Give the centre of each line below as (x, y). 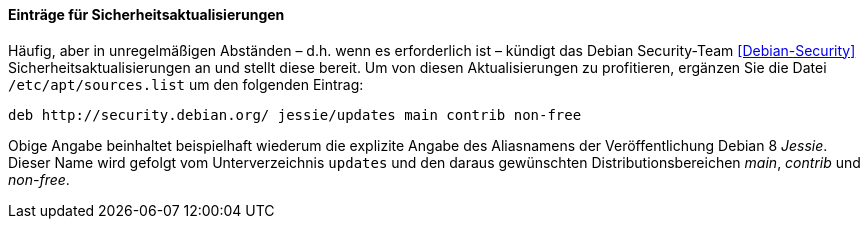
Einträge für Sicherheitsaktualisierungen (146, 14)
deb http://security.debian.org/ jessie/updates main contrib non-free (295, 114)
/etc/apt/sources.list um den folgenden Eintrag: (186, 84)
